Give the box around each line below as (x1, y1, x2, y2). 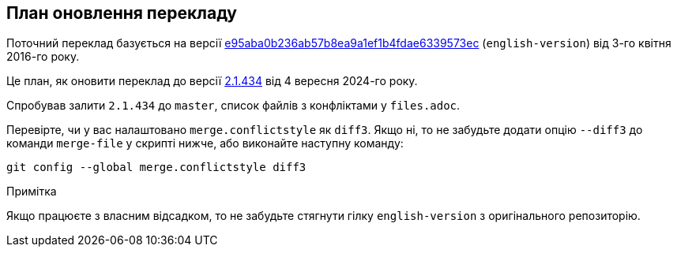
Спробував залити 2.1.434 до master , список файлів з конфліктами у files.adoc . (6, 99, 461, 113)
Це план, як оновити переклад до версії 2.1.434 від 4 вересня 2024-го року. (6, 74, 418, 88)
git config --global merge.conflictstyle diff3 (6, 161, 307, 174)
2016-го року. (6, 50, 80, 64)
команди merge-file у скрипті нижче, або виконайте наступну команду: (6, 136, 404, 151)
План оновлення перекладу (6, 3, 238, 23)
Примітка (6, 184, 57, 199)
